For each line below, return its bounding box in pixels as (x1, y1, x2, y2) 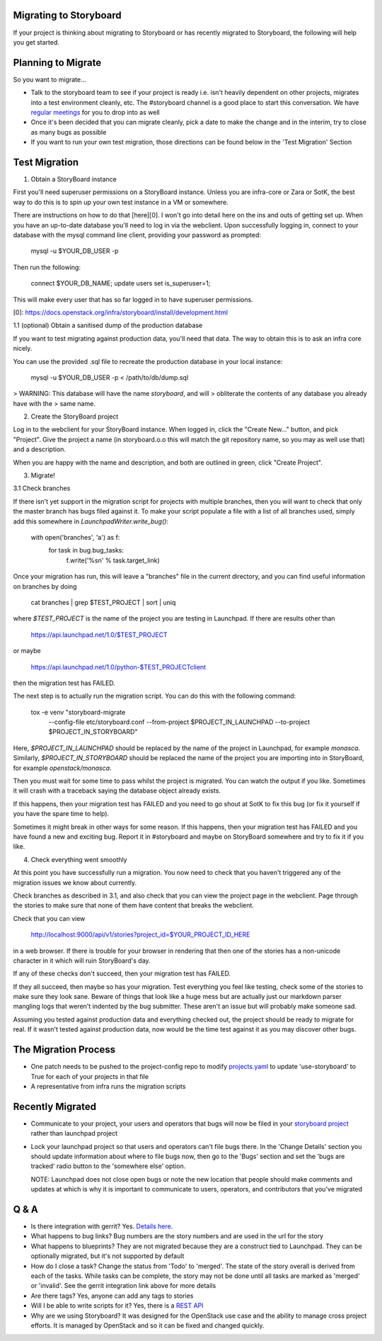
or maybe (13, 647, 42, 655)
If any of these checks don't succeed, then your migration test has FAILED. (13, 969, 231, 978)
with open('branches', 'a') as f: (30, 533, 120, 541)
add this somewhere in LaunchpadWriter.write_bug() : (13, 517, 169, 526)
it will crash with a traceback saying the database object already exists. (13, 786, 221, 795)
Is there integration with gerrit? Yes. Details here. (30, 1222, 173, 1230)
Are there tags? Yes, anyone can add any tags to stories (30, 1291, 194, 1300)
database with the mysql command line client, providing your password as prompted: (13, 231, 262, 239)
